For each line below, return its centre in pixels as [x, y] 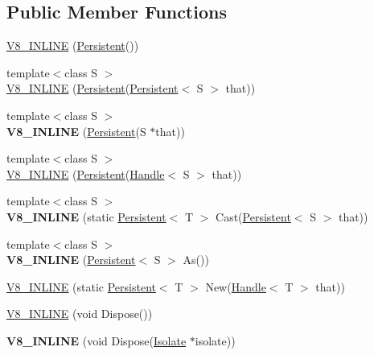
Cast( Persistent [253, 216]
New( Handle [236, 286]
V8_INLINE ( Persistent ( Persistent [92, 88]
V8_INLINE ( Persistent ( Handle [86, 173]
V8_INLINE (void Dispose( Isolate [97, 340]
